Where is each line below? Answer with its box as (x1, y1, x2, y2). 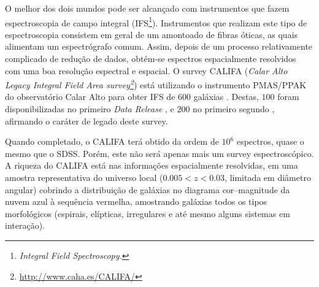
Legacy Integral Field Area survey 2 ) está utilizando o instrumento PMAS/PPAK (5, 77, 307, 91)
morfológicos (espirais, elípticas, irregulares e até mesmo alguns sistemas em (5, 207, 290, 220)
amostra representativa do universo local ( (5, 171, 163, 184)
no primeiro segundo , (193, 102, 275, 115)
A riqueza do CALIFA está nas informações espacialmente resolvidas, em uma (5, 159, 298, 172)
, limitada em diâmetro (225, 171, 311, 184)
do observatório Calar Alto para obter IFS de (5, 90, 175, 103)
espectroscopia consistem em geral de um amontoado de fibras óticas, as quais (5, 28, 298, 40)
